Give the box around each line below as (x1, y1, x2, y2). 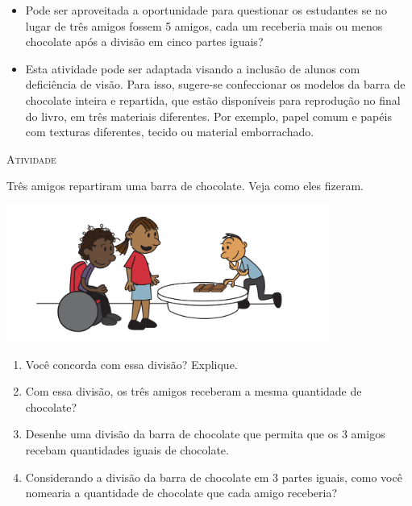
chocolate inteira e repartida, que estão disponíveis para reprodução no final (25, 91, 401, 108)
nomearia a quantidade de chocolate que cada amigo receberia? (25, 484, 338, 501)
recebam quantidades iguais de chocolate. (25, 442, 229, 458)
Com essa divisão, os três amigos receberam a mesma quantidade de (25, 383, 362, 400)
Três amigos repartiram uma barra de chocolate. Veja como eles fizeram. (6, 177, 364, 194)
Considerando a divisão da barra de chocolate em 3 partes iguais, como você (25, 468, 402, 485)
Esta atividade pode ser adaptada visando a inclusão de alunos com (25, 60, 360, 77)
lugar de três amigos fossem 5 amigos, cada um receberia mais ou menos (25, 17, 383, 34)
